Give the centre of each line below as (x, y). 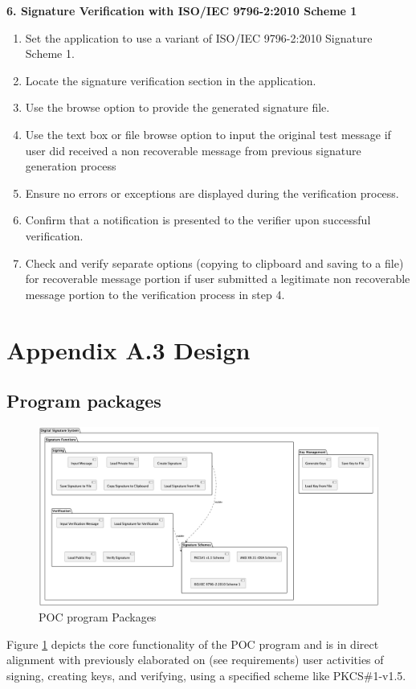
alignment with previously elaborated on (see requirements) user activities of (195, 660)
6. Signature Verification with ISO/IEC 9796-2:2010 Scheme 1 (182, 10)
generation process (71, 166)
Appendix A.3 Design (128, 349)
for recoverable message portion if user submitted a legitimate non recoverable (218, 279)
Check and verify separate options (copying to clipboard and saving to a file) (214, 262)
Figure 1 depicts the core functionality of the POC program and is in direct (193, 644)
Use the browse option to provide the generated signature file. (177, 107)
